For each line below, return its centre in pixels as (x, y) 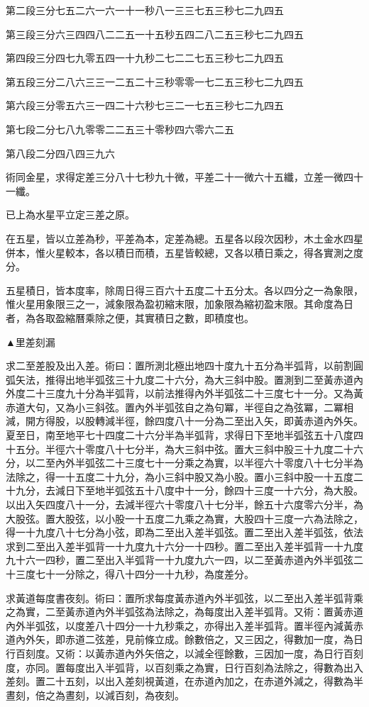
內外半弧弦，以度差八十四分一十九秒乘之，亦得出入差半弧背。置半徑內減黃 (180, 625)
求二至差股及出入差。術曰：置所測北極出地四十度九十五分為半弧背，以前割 (180, 366)
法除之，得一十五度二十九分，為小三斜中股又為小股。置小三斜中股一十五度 (180, 476)
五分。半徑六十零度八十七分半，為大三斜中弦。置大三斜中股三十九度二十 (184, 449)
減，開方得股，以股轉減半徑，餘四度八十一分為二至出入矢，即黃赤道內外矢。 (184, 421)
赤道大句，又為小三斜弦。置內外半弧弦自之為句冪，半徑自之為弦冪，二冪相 (180, 407)
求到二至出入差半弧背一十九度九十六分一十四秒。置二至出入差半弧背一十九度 (184, 546)
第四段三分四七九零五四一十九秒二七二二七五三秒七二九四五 (145, 58)
